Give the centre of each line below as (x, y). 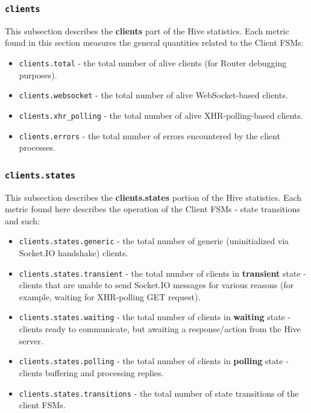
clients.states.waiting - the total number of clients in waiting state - (155, 317)
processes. (37, 147)
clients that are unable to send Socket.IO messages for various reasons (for (156, 285)
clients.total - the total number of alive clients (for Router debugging (153, 62)
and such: (23, 220)
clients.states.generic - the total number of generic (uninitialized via (154, 241)
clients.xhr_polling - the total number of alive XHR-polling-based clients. (161, 115)
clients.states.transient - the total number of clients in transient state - (162, 273)
